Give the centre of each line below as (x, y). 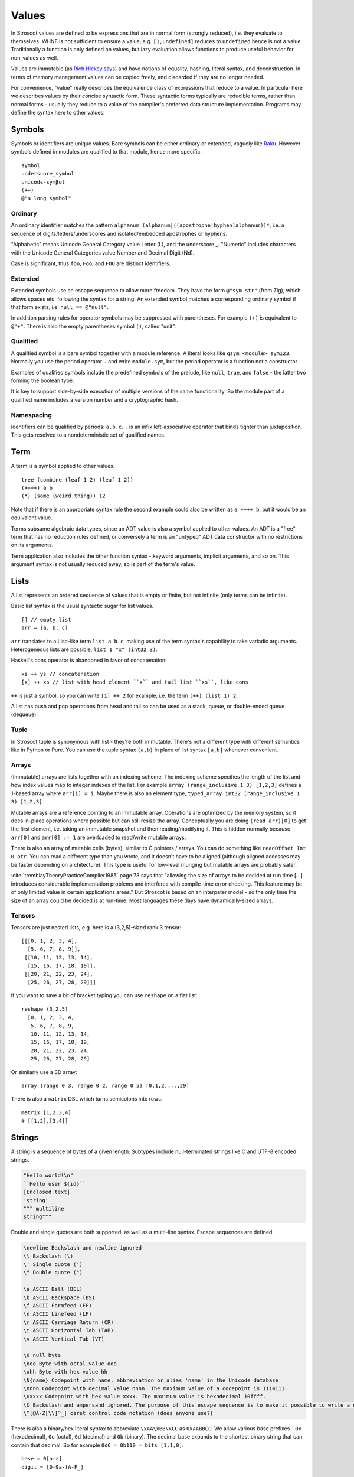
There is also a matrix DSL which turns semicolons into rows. (87, 1099)
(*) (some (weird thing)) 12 (63, 496)
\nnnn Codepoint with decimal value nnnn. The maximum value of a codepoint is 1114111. (156, 1388)
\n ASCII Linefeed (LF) (58, 1314)
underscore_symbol (48, 174)
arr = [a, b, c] (45, 628)
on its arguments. (32, 545)
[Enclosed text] (47, 1192)
